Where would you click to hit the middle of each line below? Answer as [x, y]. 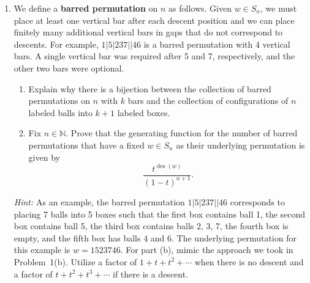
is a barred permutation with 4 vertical [217, 44]
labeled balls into [60, 112]
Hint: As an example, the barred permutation [99, 201]
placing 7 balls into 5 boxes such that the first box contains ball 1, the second [160, 214]
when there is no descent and [249, 261]
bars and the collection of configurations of [208, 101]
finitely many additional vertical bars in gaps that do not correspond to [148, 32]
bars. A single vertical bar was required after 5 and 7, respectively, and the [154, 56]
